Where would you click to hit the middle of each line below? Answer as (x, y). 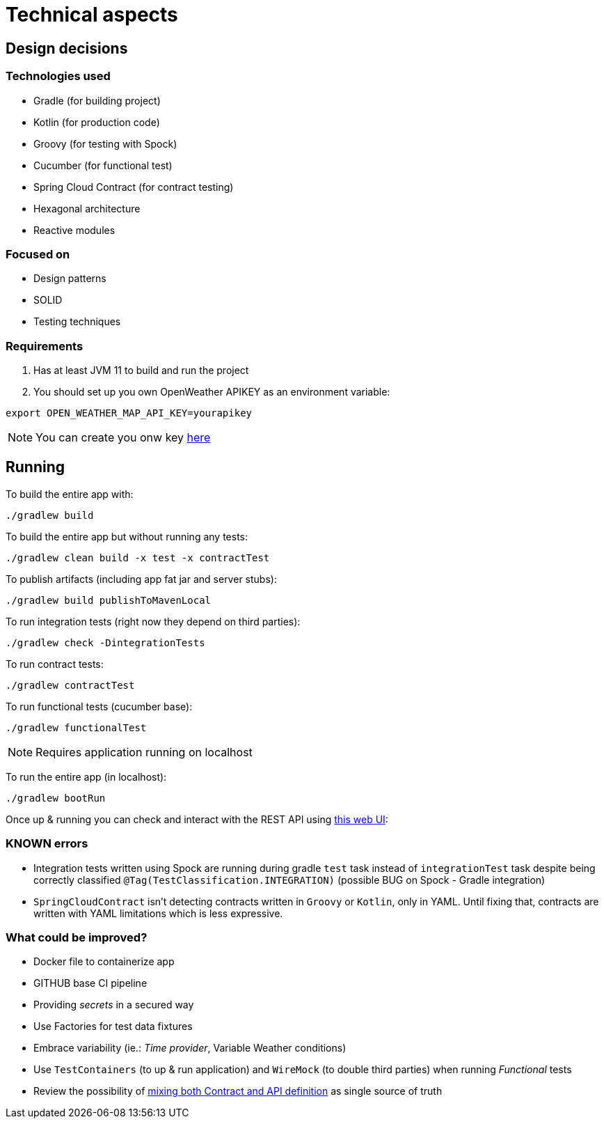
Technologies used (58, 76)
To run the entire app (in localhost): (86, 776)
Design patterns (70, 279)
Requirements (45, 346)
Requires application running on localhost (144, 752)
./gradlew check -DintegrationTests (105, 642)
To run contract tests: (55, 664)
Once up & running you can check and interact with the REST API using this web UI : (197, 819)
